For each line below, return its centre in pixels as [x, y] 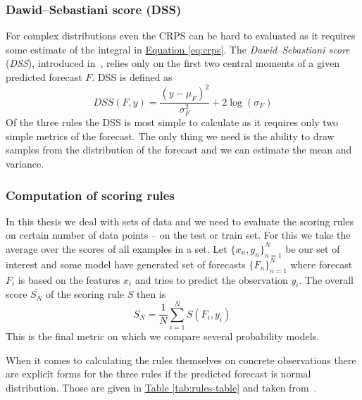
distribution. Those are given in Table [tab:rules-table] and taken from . [161, 387]
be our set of [313, 248]
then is [151, 294]
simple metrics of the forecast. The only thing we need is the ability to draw [170, 136]
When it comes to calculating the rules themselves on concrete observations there [181, 360]
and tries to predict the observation [211, 279]
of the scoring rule [85, 294]
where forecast [322, 264]
